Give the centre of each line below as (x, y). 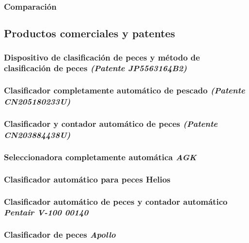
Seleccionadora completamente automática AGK (100, 157)
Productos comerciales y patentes (90, 33)
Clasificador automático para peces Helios (87, 179)
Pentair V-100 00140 (46, 212)
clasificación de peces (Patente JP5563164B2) (95, 68)
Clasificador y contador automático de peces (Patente (111, 124)
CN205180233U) (37, 101)
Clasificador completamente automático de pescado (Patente (124, 90)
